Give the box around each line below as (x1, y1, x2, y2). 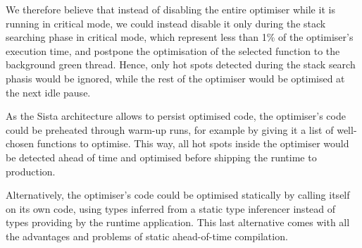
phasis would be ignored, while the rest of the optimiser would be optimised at (6, 70, 345, 85)
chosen (6, 136, 35, 151)
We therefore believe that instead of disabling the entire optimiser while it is (6, 2, 335, 16)
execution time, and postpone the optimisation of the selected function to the (6, 43, 340, 58)
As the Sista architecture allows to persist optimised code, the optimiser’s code (6, 108, 346, 123)
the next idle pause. (6, 85, 91, 99)
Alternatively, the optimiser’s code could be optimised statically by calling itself (6, 187, 350, 202)
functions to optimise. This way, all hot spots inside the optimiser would (37, 136, 349, 151)
